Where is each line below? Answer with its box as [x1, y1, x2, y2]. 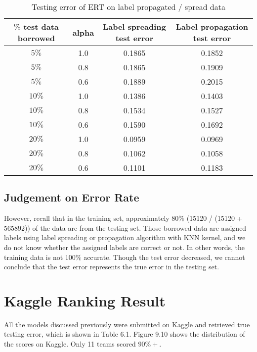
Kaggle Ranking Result [4, 290, 166, 310]
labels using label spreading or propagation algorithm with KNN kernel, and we [4, 232, 246, 243]
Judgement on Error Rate [4, 190, 139, 205]
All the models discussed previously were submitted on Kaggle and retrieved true [4, 319, 250, 329]
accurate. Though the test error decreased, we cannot [84, 251, 245, 262]
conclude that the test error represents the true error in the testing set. [4, 261, 219, 272]
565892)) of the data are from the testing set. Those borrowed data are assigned [4, 222, 247, 233]
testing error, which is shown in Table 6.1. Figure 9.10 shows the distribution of [4, 329, 245, 339]
